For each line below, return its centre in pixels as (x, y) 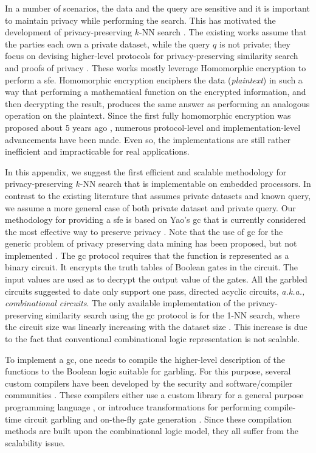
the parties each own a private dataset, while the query (108, 44)
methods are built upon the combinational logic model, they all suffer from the (152, 431)
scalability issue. (35, 442)
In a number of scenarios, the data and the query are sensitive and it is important (157, 8)
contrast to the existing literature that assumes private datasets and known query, (158, 195)
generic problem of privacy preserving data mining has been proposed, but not (151, 243)
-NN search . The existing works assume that (223, 32)
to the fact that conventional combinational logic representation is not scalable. (153, 339)
